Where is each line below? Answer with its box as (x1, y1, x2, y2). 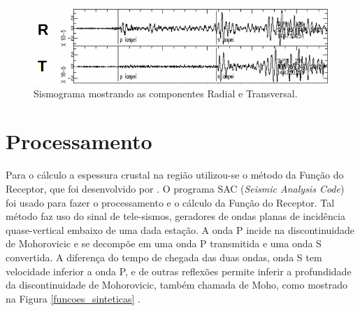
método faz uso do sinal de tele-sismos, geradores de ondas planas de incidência (6, 209, 345, 223)
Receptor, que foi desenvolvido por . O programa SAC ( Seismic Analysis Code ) (6, 181, 345, 195)
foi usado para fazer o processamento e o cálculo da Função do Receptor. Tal (6, 195, 335, 209)
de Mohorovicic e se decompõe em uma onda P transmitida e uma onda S (6, 236, 322, 251)
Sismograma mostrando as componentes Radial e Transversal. (34, 85, 298, 100)
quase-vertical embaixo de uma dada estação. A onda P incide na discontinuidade (6, 222, 355, 237)
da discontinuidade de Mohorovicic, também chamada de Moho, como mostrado (6, 277, 348, 292)
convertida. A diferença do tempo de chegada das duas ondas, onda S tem (6, 249, 322, 264)
